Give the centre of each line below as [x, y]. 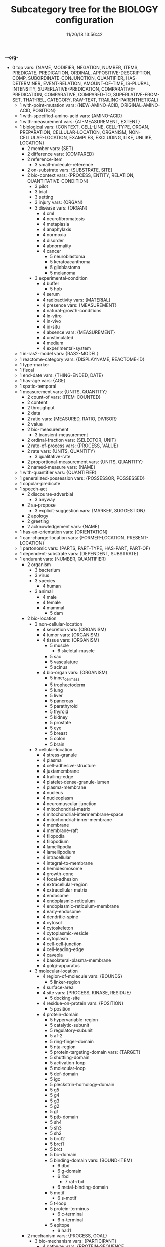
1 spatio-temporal [38, 386]
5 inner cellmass [65, 678]
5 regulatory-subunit [71, 1030]
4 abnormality [57, 246]
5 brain [57, 744]
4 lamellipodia [57, 847]
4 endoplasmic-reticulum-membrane [81, 906]
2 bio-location [42, 618]
